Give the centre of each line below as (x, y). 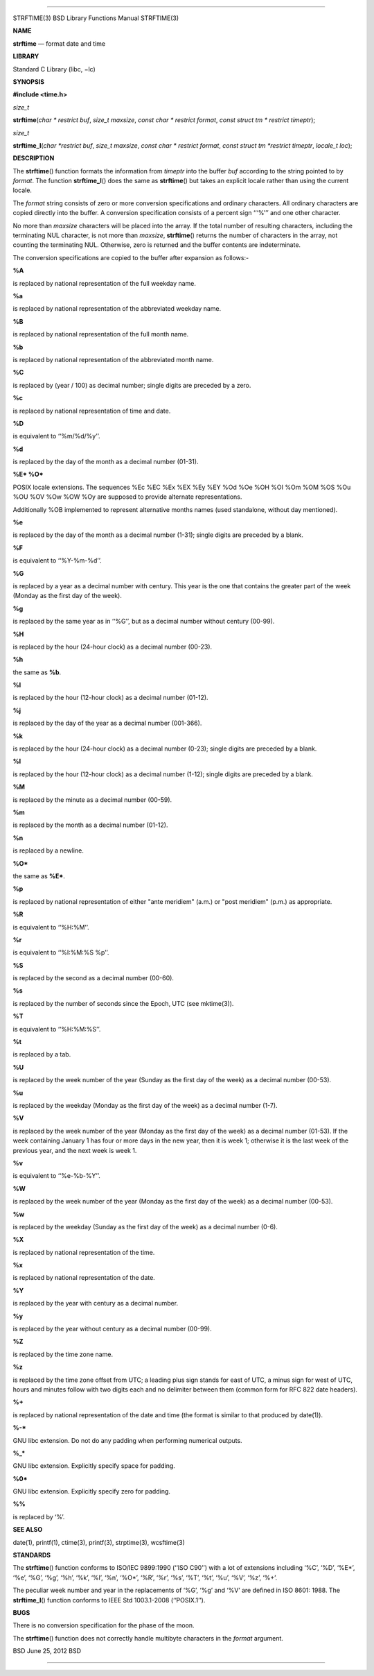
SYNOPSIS (29, 82)
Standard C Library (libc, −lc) (54, 69)
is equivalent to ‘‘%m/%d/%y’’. (56, 436)
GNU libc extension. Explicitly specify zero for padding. (92, 1491)
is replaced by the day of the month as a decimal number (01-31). (106, 462)
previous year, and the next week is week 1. (75, 1150)
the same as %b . (37, 672)
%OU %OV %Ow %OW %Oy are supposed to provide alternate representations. (127, 497)
